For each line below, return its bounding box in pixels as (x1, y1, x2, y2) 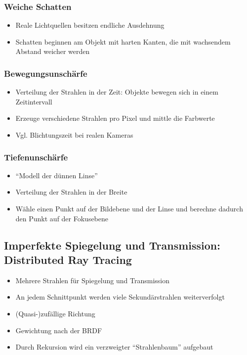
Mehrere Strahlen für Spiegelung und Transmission (15, 275, 170, 285)
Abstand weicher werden (15, 46, 90, 56)
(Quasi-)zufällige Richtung (15, 308, 95, 318)
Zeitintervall (15, 96, 52, 106)
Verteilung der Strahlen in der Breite (15, 187, 127, 197)
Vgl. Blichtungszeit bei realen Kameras (15, 130, 133, 140)
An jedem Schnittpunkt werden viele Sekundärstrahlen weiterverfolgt (15, 292, 225, 302)
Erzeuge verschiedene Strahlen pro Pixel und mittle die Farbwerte (15, 113, 215, 123)
